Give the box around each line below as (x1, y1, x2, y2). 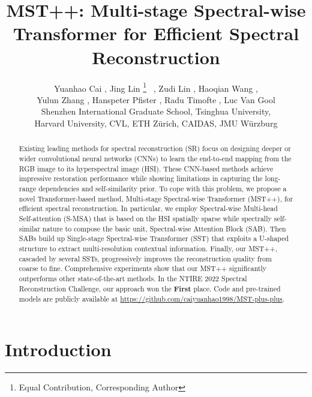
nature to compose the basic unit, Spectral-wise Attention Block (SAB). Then (42, 223, 286, 233)
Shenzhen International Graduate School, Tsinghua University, (41, 105, 271, 118)
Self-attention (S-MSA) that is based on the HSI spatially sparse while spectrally (19, 213, 272, 223)
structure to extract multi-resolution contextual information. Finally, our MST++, (19, 243, 278, 253)
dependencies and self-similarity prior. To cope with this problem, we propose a (38, 183, 287, 193)
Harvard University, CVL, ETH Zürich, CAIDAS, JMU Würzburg (34, 116, 278, 129)
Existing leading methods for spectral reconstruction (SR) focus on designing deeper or (19, 143, 291, 154)
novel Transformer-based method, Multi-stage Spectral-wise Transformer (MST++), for (19, 193, 293, 203)
